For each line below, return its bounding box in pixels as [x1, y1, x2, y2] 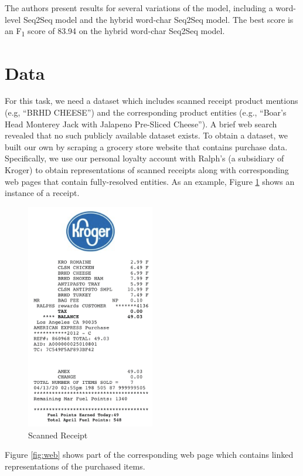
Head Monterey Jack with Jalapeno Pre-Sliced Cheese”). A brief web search [5, 117, 277, 130]
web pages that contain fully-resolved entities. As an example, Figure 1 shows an [5, 175, 295, 187]
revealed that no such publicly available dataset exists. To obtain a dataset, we [5, 129, 288, 141]
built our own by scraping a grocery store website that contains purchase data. [5, 140, 288, 153]
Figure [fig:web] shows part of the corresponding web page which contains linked [5, 448, 294, 461]
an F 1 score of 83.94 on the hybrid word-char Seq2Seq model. [5, 25, 225, 38]
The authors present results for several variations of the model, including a [5, 2, 273, 13]
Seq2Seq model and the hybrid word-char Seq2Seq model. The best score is [23, 13, 294, 25]
